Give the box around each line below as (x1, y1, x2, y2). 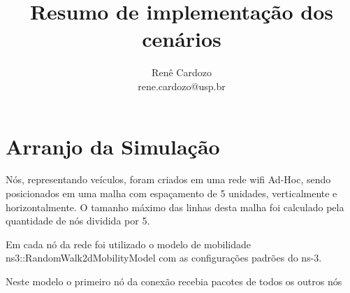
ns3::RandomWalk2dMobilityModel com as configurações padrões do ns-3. (6, 250, 322, 265)
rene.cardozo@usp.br (138, 78, 226, 93)
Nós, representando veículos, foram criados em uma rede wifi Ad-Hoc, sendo (6, 172, 331, 187)
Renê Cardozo (152, 65, 212, 80)
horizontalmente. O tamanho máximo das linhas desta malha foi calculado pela (6, 199, 344, 214)
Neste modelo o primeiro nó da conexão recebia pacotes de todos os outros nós (6, 274, 342, 288)
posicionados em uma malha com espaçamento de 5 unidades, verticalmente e (6, 186, 337, 201)
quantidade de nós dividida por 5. (6, 213, 150, 228)
